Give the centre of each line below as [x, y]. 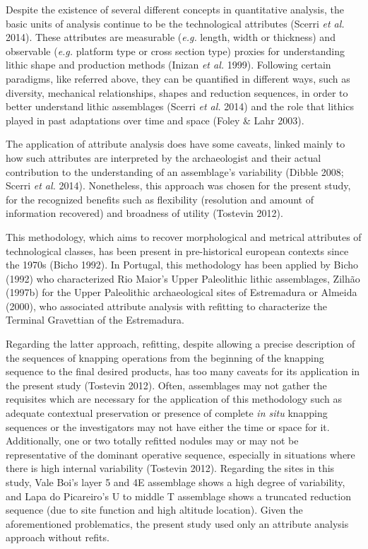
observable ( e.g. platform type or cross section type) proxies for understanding [175, 51]
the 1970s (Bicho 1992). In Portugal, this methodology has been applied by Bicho [182, 265]
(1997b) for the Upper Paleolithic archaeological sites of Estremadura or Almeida [182, 292]
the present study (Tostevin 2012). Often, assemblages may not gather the [166, 385]
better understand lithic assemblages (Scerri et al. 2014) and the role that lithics [180, 106]
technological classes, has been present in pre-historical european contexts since [177, 250]
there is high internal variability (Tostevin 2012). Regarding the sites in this [170, 468]
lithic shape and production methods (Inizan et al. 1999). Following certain [168, 65]
